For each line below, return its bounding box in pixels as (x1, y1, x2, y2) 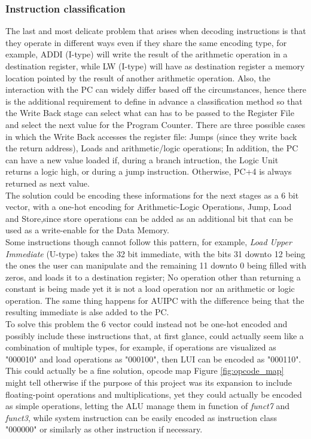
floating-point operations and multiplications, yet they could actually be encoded (5, 388, 302, 400)
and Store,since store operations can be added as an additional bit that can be (5, 212, 293, 224)
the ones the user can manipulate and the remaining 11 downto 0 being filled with (5, 259, 307, 272)
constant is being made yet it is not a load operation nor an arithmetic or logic (5, 282, 295, 295)
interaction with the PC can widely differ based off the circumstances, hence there (5, 83, 306, 96)
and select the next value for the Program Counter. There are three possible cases (5, 118, 306, 130)
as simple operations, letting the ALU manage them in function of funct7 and (5, 400, 290, 412)
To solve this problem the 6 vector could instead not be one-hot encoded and (5, 318, 288, 330)
